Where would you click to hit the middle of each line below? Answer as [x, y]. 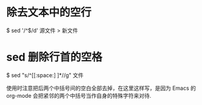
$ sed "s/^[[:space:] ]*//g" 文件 [45, 75]
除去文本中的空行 [49, 12]
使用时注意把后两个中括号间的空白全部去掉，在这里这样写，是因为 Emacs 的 [101, 88]
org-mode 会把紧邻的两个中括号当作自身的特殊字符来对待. [79, 95]
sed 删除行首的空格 [54, 57]
